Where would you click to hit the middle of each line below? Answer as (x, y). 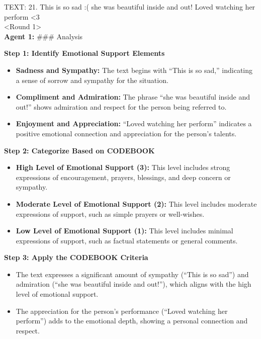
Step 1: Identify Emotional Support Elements (84, 53)
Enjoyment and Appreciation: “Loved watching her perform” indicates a (134, 123)
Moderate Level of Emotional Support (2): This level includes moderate (136, 203)
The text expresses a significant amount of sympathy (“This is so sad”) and (132, 274)
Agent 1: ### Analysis (43, 36)
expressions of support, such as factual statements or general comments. (127, 240)
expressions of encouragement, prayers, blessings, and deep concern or (123, 177)
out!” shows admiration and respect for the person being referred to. (121, 106)
